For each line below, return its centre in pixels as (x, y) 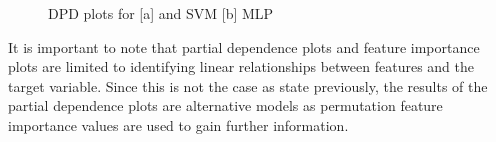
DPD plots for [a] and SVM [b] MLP (161, 13)
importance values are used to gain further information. (178, 124)
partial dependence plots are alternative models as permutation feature (225, 105)
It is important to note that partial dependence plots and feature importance (244, 46)
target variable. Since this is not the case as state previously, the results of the (248, 85)
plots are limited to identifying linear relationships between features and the (241, 66)
